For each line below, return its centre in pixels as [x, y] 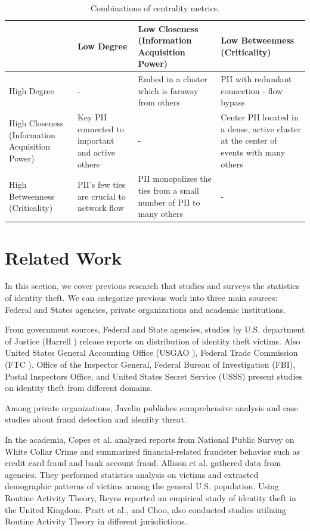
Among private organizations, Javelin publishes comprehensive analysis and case [151, 407]
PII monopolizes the [175, 178]
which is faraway [168, 90]
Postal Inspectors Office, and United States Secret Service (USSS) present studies [154, 376]
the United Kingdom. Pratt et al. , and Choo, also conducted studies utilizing [145, 509]
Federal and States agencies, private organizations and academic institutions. [145, 309]
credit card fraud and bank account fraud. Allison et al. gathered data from [143, 463]
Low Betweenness [258, 40]
